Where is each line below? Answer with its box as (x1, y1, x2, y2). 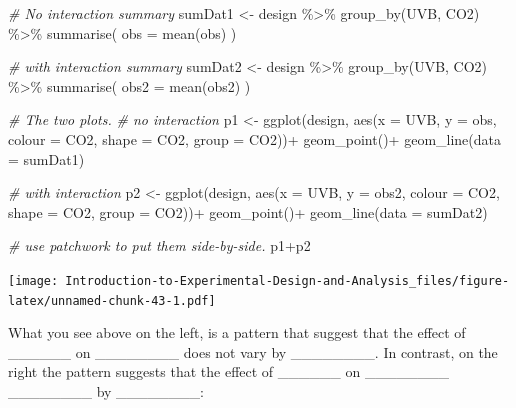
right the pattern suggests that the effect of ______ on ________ (8, 361, 449, 382)
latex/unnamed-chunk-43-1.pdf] (8, 293, 216, 308)
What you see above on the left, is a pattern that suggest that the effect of (8, 322, 466, 343)
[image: (8, 273, 59, 288)
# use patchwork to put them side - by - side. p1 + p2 (8, 235, 311, 256)
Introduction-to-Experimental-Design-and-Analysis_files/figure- (65, 273, 510, 288)
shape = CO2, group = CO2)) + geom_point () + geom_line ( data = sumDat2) (8, 201, 488, 222)
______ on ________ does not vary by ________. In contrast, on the (8, 341, 498, 362)
